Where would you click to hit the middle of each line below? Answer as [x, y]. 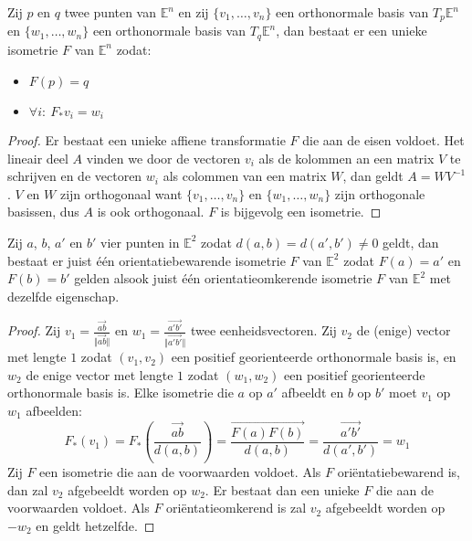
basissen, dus [43, 212]
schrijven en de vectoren [75, 176]
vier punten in [140, 242]
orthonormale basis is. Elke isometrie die [121, 392]
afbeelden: [54, 411]
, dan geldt [373, 176]
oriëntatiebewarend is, [399, 472]
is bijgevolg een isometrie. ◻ [301, 212]
